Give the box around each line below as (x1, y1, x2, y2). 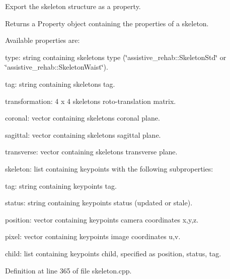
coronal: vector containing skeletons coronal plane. (5, 113, 160, 123)
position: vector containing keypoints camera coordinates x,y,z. (5, 214, 199, 225)
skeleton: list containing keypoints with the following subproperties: (5, 163, 213, 174)
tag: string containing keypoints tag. (5, 180, 117, 191)
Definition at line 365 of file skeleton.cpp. (5, 265, 132, 275)
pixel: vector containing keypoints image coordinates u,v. (5, 231, 181, 242)
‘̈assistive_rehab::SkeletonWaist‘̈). (5, 62, 108, 72)
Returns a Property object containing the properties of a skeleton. (5, 18, 209, 28)
